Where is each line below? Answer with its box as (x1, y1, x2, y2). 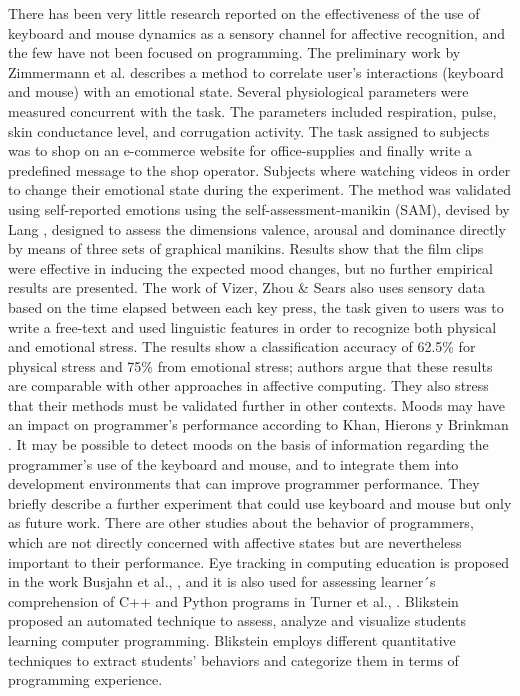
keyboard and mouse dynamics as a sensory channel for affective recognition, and (8, 22, 506, 43)
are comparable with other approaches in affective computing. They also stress (8, 375, 489, 396)
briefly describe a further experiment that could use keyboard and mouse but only (8, 492, 512, 513)
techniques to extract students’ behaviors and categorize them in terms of (8, 649, 459, 670)
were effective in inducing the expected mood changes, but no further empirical (8, 257, 493, 278)
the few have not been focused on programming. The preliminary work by (8, 42, 461, 63)
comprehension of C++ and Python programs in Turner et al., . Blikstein (8, 590, 459, 611)
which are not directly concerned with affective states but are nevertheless (8, 532, 462, 553)
